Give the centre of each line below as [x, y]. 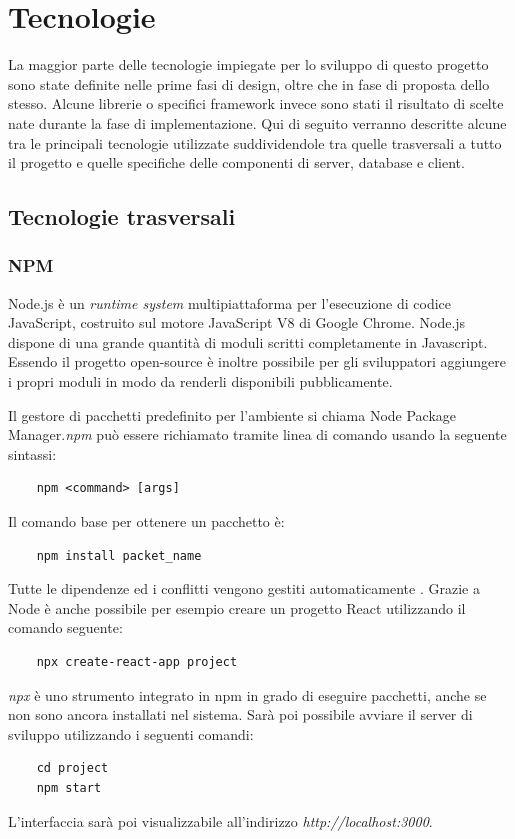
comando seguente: [65, 627]
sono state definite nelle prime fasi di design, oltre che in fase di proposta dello [249, 83]
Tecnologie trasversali [122, 216]
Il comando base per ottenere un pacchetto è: [146, 521]
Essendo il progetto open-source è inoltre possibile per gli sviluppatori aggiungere [257, 361]
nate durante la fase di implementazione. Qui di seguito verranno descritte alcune [257, 122]
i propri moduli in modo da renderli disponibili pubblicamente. [200, 381]
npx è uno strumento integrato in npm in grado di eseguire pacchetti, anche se [247, 694]
